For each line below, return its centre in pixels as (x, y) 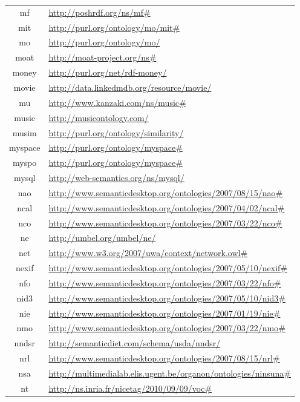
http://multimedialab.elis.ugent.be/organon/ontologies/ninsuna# (170, 373)
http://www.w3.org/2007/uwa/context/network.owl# (148, 253)
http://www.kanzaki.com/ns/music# (117, 102)
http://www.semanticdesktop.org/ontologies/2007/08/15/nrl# (164, 358)
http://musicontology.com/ (99, 117)
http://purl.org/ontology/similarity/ (116, 132)
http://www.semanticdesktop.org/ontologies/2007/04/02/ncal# (167, 207)
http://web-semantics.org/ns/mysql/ (116, 178)
